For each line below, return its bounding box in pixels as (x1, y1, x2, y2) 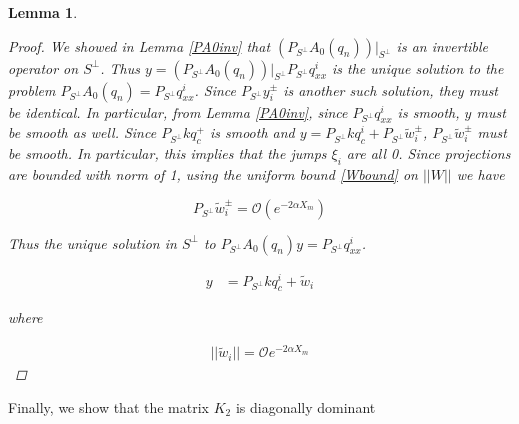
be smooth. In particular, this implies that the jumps (8, 143, 327, 164)
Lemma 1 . (8, 2, 78, 22)
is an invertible (396, 35, 489, 56)
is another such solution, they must (283, 79, 499, 100)
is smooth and (209, 122, 295, 143)
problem (8, 79, 56, 100)
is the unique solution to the (332, 57, 504, 78)
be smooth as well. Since (8, 122, 157, 143)
